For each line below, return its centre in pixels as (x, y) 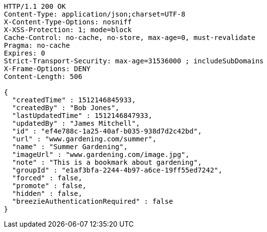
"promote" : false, (49, 186)
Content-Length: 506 (43, 77)
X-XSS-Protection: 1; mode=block (68, 30)
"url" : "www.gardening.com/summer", (84, 139)
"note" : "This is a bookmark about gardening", (107, 162)
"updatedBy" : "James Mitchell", (76, 123)
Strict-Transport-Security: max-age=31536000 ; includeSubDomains (134, 61)
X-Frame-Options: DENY (47, 69)
